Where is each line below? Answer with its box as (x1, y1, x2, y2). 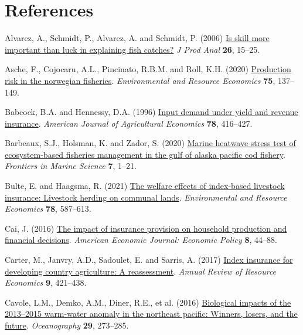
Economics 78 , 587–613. (5, 202, 91, 215)
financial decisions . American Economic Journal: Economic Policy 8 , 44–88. (5, 234, 277, 246)
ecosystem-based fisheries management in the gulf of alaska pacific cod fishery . (5, 148, 285, 160)
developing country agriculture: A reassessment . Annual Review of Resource (5, 265, 277, 277)
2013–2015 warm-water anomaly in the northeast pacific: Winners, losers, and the (5, 307, 298, 320)
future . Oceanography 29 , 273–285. (5, 319, 129, 331)
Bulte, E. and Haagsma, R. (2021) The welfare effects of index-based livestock (5, 180, 285, 192)
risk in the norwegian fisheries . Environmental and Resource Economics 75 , (5, 74, 275, 86)
